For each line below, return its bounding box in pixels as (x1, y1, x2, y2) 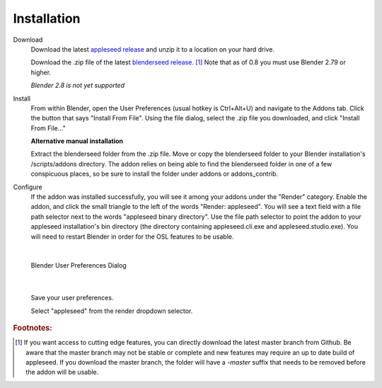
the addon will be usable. (25, 368, 99, 377)
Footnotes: (13, 323, 52, 333)
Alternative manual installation (30, 137, 124, 145)
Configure (13, 183, 42, 191)
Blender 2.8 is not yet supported (30, 81, 125, 90)
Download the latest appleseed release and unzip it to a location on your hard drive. (30, 45, 275, 53)
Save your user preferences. (30, 294, 114, 302)
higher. (30, 68, 52, 76)
